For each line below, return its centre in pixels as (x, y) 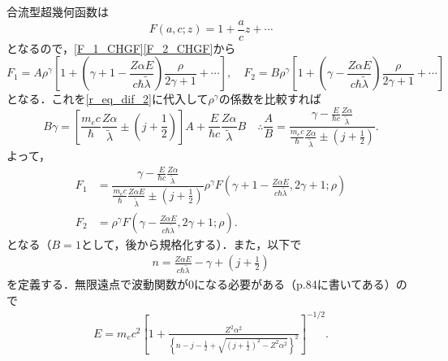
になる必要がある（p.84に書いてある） (295, 284)
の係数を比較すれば (270, 99)
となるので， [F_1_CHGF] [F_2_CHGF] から (121, 48)
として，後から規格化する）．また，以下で (191, 244)
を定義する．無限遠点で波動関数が (97, 284)
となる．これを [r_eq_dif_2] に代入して (108, 99)
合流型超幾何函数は (58, 11)
